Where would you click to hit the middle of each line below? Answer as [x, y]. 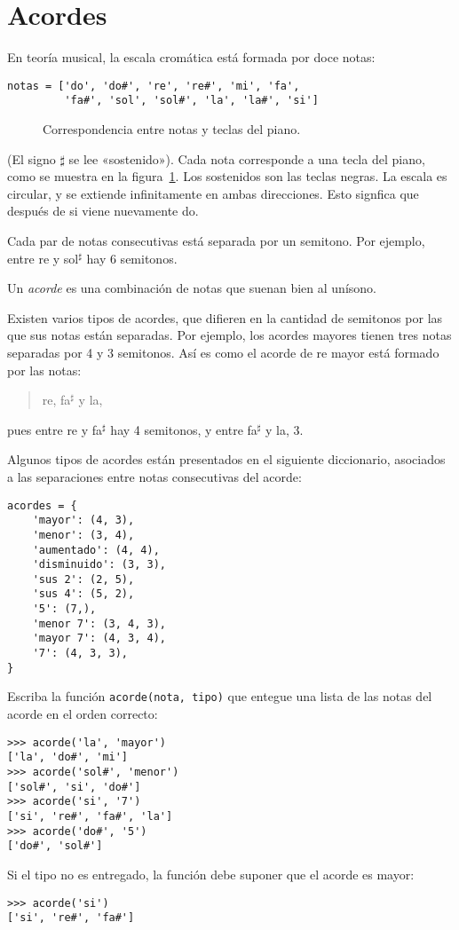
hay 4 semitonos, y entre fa [184, 429]
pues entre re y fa [55, 429]
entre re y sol [43, 258]
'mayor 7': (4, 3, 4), [99, 638]
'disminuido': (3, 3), [99, 565]
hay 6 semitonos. [132, 258]
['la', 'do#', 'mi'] [68, 757]
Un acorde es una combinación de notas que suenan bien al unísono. [192, 288]
